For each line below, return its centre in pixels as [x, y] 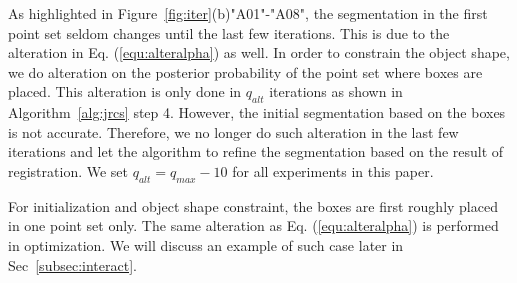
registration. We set [68, 170]
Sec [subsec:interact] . [72, 264]
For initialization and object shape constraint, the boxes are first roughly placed [253, 205]
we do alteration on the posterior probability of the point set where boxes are [245, 71]
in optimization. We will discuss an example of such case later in [206, 244]
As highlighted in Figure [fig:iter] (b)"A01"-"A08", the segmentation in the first [248, 13]
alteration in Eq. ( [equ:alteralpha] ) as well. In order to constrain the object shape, [259, 52]
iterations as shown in [336, 91]
